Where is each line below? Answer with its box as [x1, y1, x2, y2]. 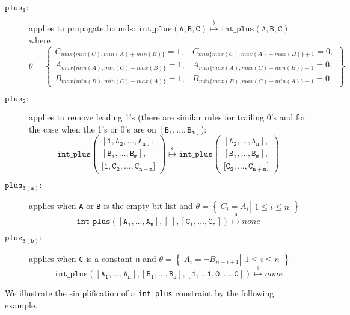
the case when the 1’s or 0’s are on [29, 122, 156, 135]
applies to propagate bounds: [29, 22, 136, 34]
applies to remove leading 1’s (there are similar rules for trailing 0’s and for [29, 111, 306, 123]
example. [5, 299, 38, 311]
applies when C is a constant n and [29, 252, 156, 264]
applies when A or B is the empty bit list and [29, 199, 193, 212]
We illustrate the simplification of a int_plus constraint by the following [5, 287, 274, 299]
